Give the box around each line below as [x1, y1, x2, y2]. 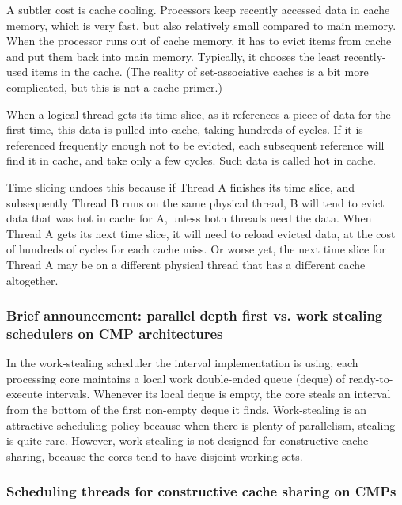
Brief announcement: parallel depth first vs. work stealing [6, 306, 383, 325]
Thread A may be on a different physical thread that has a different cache [6, 256, 366, 272]
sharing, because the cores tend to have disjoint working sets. [6, 447, 303, 464]
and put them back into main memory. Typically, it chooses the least [6, 47, 341, 64]
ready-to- [348, 370, 393, 386]
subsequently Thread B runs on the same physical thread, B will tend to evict [6, 194, 385, 211]
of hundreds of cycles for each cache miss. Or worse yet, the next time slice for [6, 241, 386, 257]
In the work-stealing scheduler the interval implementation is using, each [6, 355, 358, 371]
